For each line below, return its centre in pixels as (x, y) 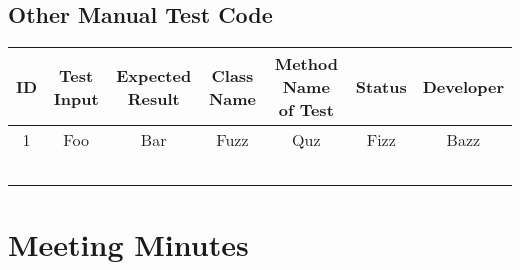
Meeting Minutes (128, 244)
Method (306, 64)
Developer (463, 87)
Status (381, 87)
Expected (154, 75)
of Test (306, 110)
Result (153, 98)
